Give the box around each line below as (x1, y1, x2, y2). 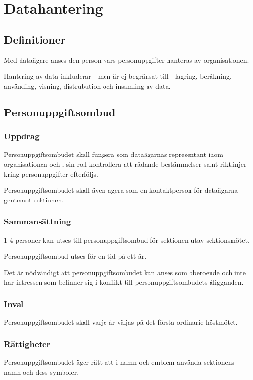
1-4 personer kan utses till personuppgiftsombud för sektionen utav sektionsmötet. (4, 234, 250, 245)
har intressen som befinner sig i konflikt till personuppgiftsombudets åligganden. (4, 277, 244, 287)
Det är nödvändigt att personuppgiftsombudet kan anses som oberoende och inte (4, 267, 246, 277)
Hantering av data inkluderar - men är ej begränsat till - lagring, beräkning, (4, 71, 232, 81)
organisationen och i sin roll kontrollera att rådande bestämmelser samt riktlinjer (4, 158, 247, 169)
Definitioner (4, 31, 65, 46)
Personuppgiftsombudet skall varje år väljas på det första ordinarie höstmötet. (4, 317, 238, 327)
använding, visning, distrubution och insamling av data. (4, 80, 171, 90)
